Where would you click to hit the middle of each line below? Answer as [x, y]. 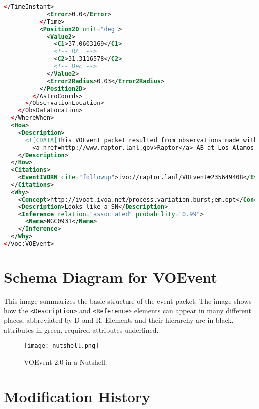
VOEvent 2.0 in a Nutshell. [65, 362]
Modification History [77, 396]
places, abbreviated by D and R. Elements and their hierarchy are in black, [119, 320]
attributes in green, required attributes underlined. [81, 330]
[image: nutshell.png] [62, 346]
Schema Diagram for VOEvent [111, 277]
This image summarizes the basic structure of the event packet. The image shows [128, 301]
